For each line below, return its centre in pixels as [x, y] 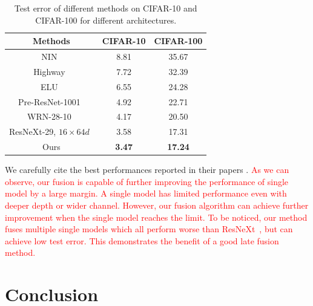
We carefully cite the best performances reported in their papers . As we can [147, 170]
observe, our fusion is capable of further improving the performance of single [147, 181]
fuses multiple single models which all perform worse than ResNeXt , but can [149, 229]
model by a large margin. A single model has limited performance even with [146, 193]
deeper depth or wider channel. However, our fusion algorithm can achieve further [157, 205]
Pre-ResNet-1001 [49, 101]
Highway [49, 71]
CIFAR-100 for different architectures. [106, 20]
